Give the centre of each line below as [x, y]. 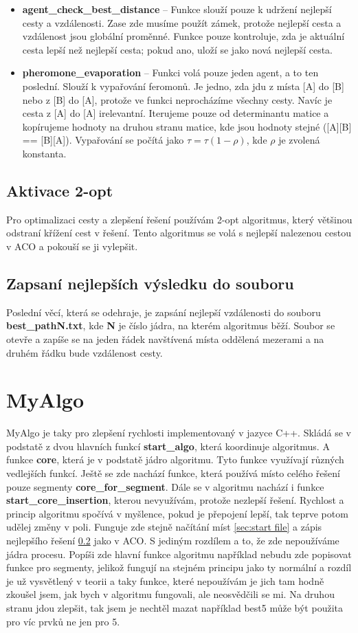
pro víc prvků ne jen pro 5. [63, 621]
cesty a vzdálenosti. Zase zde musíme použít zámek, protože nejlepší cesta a [182, 22]
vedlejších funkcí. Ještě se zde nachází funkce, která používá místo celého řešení [173, 473]
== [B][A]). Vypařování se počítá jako [103, 140]
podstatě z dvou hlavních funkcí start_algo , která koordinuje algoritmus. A [168, 446]
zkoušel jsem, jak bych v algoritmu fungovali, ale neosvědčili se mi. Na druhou [170, 594]
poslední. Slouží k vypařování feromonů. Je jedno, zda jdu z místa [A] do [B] [183, 86]
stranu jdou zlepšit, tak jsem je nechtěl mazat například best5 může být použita [175, 607]
